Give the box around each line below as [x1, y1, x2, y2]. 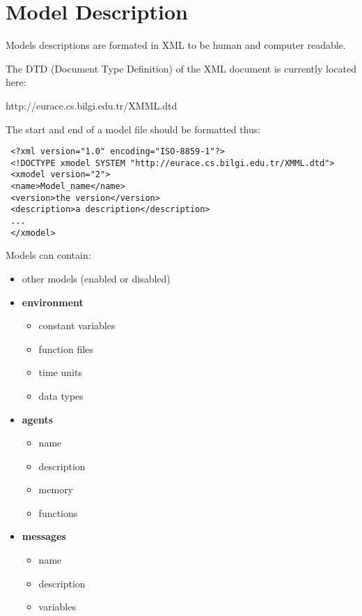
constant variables [38, 318, 116, 333]
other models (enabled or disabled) [22, 271, 171, 285]
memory [38, 482, 74, 497]
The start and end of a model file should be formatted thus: [6, 121, 261, 136]
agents [22, 412, 54, 426]
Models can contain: [6, 248, 91, 262]
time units [38, 365, 82, 380]
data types [38, 388, 84, 403]
